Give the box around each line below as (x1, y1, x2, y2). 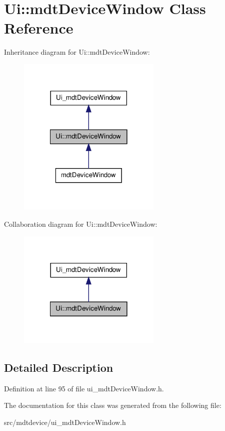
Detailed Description (4, 359, 113, 375)
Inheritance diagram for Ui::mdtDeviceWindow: (4, 47, 150, 57)
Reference (4, 18, 73, 38)
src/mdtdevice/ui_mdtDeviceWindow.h (4, 416, 126, 427)
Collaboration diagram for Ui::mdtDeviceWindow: (4, 219, 157, 229)
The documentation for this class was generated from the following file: (4, 400, 221, 410)
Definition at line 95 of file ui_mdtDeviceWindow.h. (4, 383, 164, 393)
